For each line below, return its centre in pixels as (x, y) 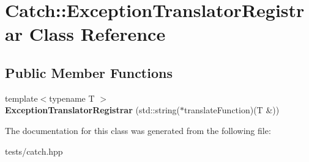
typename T (72, 98)
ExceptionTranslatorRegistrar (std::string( (93, 110)
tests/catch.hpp (34, 151)
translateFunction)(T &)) (232, 110)
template (21, 98)
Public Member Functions (89, 72)
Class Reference (97, 34)
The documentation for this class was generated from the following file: (138, 130)
